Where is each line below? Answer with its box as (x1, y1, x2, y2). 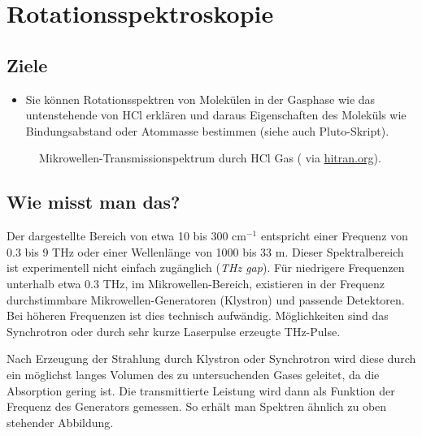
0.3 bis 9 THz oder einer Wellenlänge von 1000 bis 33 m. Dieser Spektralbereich (7, 243, 404, 260)
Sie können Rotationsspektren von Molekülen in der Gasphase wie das (25, 90, 376, 107)
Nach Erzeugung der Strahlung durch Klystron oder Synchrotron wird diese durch (7, 350, 416, 367)
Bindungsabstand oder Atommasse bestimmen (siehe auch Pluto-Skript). (25, 122, 389, 139)
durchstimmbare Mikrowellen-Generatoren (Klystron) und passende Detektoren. (7, 291, 405, 308)
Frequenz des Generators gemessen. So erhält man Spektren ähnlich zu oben (7, 398, 387, 415)
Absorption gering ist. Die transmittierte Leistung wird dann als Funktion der (7, 382, 395, 399)
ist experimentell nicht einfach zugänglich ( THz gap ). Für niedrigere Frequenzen (7, 259, 405, 276)
